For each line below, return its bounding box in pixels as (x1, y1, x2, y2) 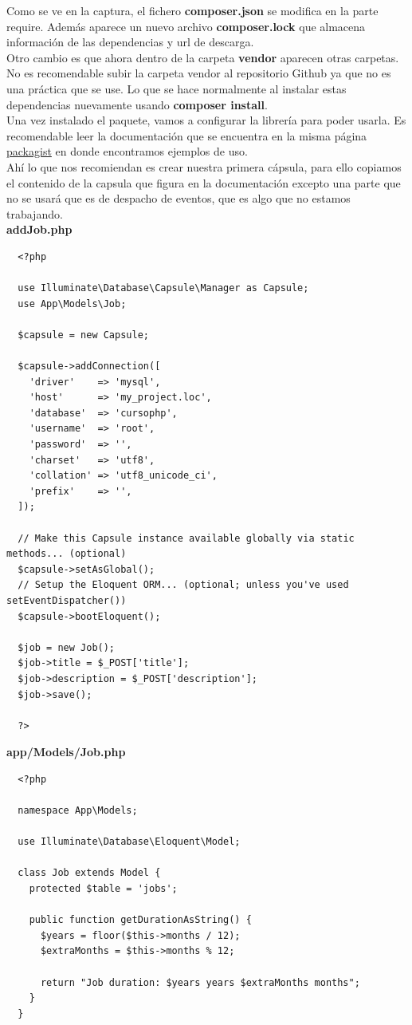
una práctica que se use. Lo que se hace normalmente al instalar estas (6, 80, 347, 97)
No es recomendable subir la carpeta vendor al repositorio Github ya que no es (6, 65, 391, 81)
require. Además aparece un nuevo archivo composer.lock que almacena (6, 18, 366, 34)
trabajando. (6, 205, 63, 222)
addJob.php (6, 221, 73, 238)
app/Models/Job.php (6, 743, 126, 760)
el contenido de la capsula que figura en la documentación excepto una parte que (6, 174, 401, 191)
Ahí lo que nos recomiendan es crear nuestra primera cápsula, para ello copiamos (6, 158, 402, 175)
